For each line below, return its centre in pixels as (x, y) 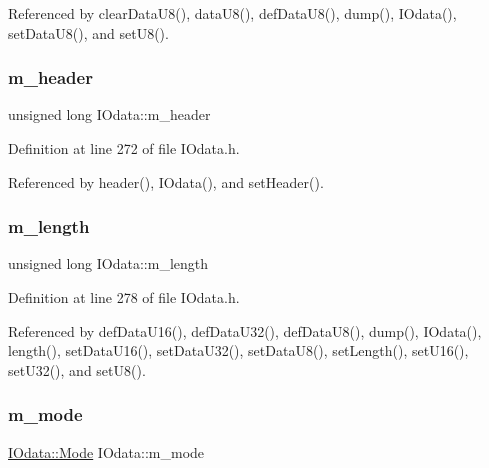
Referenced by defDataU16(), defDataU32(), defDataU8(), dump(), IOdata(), (245, 330)
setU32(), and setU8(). (77, 369)
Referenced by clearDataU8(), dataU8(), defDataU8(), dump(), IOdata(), (232, 13)
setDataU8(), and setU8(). (88, 32)
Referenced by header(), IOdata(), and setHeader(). (166, 181)
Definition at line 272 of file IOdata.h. (124, 148)
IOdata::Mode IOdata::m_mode (106, 451)
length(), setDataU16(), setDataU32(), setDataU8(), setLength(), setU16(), (238, 350)
